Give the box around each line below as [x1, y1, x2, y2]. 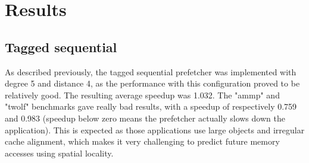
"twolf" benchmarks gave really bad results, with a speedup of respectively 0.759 [5, 100, 297, 113]
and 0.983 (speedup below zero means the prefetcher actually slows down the [5, 111, 285, 124]
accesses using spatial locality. [5, 146, 114, 159]
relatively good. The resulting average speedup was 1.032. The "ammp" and [5, 88, 280, 101]
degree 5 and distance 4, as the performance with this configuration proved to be [5, 77, 300, 90]
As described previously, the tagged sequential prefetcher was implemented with [5, 65, 296, 78]
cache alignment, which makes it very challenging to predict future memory [5, 135, 280, 148]
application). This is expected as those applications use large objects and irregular [5, 123, 305, 136]
